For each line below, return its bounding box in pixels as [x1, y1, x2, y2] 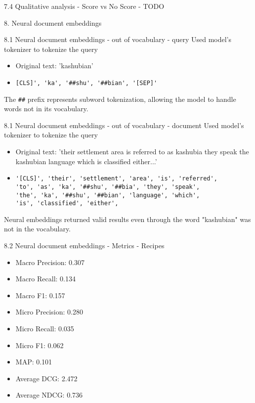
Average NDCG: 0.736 [15, 390, 83, 400]
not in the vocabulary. [4, 224, 71, 234]
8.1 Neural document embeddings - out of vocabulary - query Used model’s [4, 34, 232, 45]
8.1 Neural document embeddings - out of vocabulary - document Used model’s [4, 120, 244, 130]
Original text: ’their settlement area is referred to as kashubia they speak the [15, 146, 249, 157]
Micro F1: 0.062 [15, 340, 64, 350]
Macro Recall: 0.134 [15, 273, 76, 284]
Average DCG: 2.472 [15, 373, 78, 383]
